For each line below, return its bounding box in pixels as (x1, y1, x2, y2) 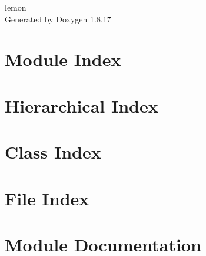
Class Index (5, 140, 101, 164)
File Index (5, 186, 89, 210)
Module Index (5, 47, 121, 71)
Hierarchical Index (5, 93, 158, 117)
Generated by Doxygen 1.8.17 (5, 12, 111, 25)
